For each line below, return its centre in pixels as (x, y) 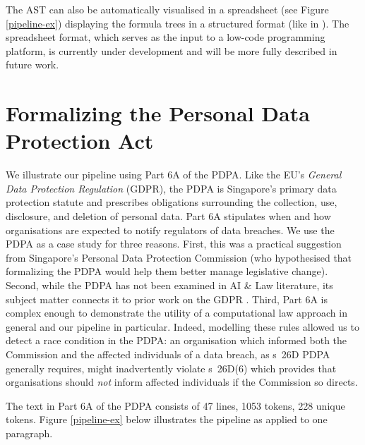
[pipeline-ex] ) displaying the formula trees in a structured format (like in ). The (178, 23)
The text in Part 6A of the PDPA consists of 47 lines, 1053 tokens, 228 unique (175, 405)
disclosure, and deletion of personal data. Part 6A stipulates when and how (168, 216)
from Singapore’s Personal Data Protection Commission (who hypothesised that (179, 257)
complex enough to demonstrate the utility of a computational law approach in (176, 313)
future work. (32, 65)
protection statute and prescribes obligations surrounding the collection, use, (172, 202)
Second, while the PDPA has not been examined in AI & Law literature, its (169, 285)
